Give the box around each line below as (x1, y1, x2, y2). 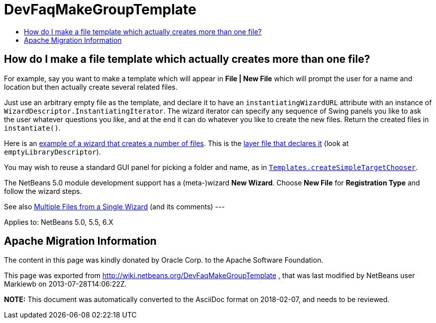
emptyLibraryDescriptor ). (4, 147, 101, 156)
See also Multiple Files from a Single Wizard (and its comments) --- (4, 202, 225, 211)
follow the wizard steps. (4, 186, 82, 195)
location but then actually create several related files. (4, 82, 178, 91)
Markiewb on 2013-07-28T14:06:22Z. (4, 280, 127, 289)
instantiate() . (4, 123, 61, 132)
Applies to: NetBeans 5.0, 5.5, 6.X (4, 217, 113, 226)
